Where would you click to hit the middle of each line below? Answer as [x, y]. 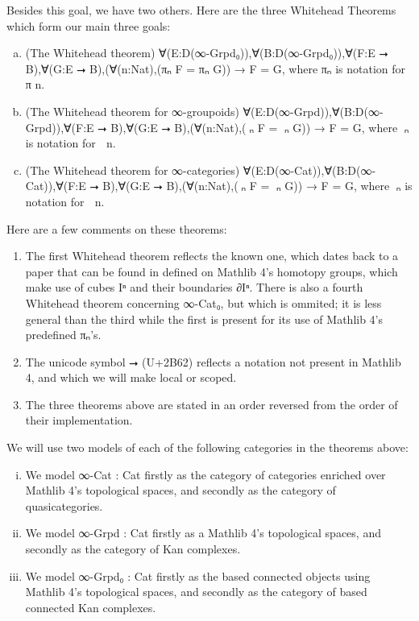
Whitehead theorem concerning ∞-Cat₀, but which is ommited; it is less [203, 302]
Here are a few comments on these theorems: [117, 228]
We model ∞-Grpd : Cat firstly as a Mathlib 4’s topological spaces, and [203, 533]
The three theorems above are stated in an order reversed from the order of [212, 404]
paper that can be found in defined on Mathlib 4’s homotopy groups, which [212, 271]
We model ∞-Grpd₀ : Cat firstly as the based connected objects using [198, 575]
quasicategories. [64, 505]
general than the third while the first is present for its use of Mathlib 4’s [204, 319]
